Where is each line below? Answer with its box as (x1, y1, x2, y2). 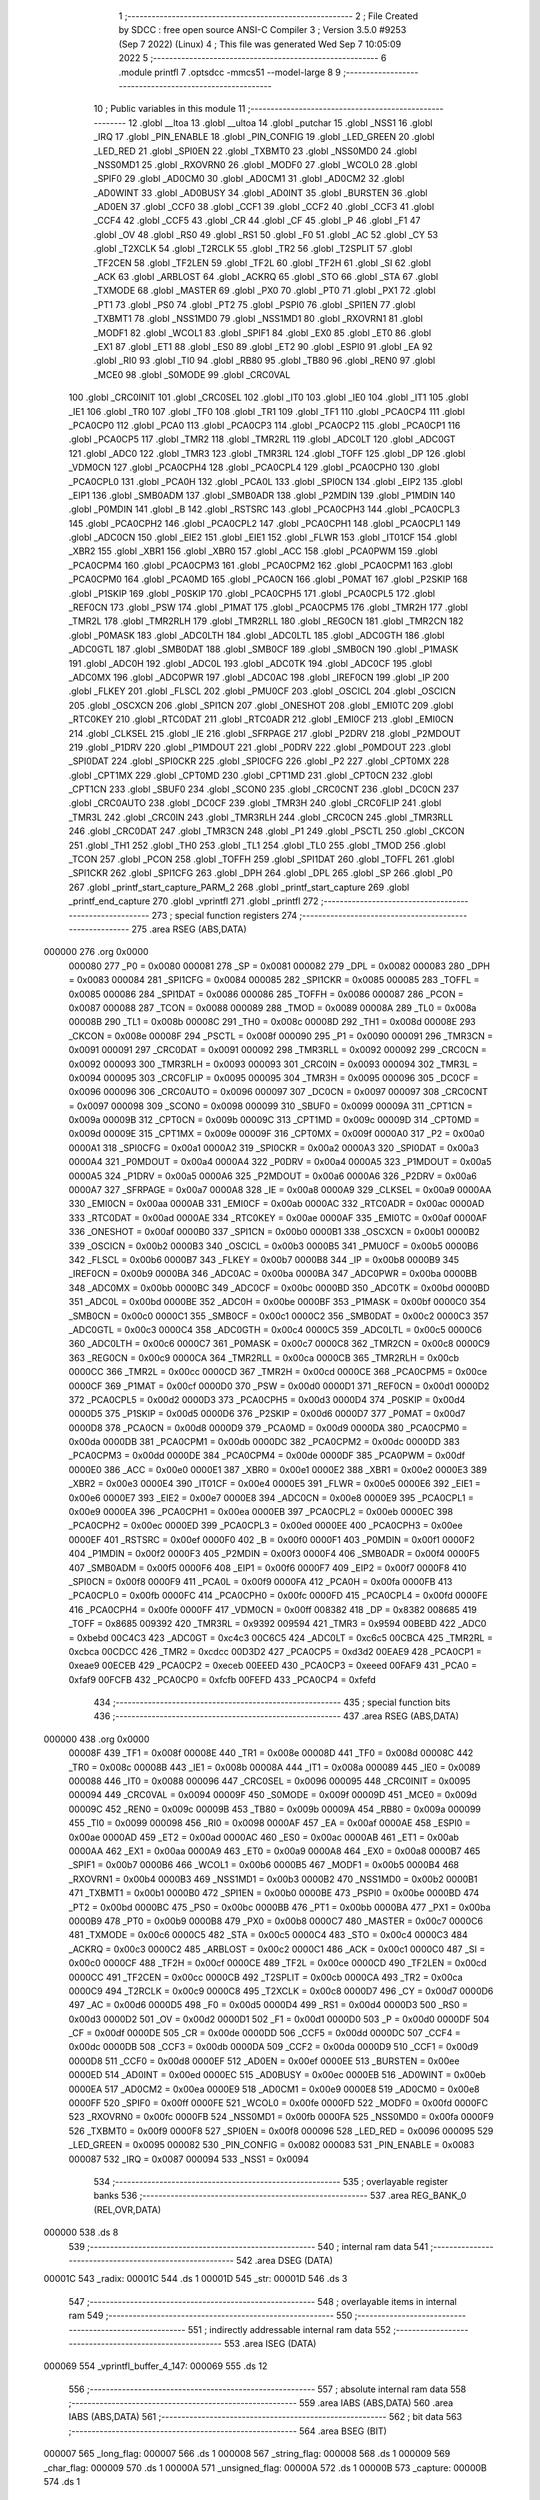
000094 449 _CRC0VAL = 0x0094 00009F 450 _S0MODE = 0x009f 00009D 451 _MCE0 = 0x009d (68, 1789, 477, 1801)
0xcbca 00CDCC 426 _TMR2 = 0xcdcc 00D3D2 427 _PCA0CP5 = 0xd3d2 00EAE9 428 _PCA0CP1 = (68, 1645, 482, 1657)
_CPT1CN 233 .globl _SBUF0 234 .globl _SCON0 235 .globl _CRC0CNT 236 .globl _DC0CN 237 (68, 783, 460, 795)
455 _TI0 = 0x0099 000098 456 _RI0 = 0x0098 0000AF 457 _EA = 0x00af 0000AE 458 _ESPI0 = (68, 1817, 471, 1829)
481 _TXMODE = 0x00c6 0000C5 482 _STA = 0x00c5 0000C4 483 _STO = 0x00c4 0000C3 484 (68, 1929, 469, 1941)
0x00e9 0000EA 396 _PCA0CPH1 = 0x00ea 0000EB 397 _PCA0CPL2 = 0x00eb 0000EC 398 (68, 1506, 454, 1518)
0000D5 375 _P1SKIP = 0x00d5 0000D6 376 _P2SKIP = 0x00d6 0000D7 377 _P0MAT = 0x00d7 (68, 1408, 466, 1420)
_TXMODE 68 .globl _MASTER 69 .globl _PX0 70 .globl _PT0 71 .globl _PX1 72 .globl (93, 285, 436, 297)
